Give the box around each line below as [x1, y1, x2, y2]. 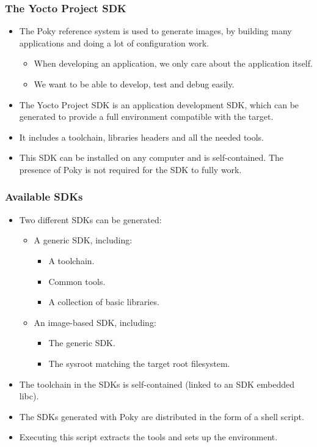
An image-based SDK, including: [34, 316, 156, 328]
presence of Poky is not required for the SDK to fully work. [19, 163, 242, 175]
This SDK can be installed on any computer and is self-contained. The [19, 151, 284, 164]
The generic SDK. [48, 336, 115, 349]
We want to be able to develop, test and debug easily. [34, 78, 235, 90]
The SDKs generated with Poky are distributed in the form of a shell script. [19, 410, 304, 423]
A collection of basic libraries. [48, 295, 159, 308]
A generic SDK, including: [34, 234, 133, 246]
